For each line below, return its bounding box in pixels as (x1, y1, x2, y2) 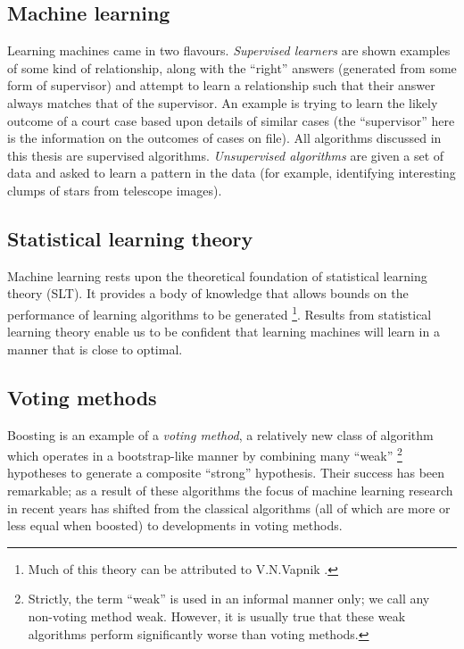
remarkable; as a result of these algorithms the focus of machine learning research (7, 481, 453, 500)
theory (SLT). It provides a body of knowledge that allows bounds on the (7, 284, 409, 303)
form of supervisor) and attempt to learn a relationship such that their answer (7, 76, 435, 95)
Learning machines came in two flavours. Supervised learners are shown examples (7, 41, 451, 60)
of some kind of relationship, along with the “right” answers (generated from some (7, 58, 457, 77)
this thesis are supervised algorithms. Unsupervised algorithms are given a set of (7, 146, 444, 164)
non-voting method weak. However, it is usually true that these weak (28, 606, 406, 625)
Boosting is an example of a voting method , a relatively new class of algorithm (7, 425, 434, 444)
